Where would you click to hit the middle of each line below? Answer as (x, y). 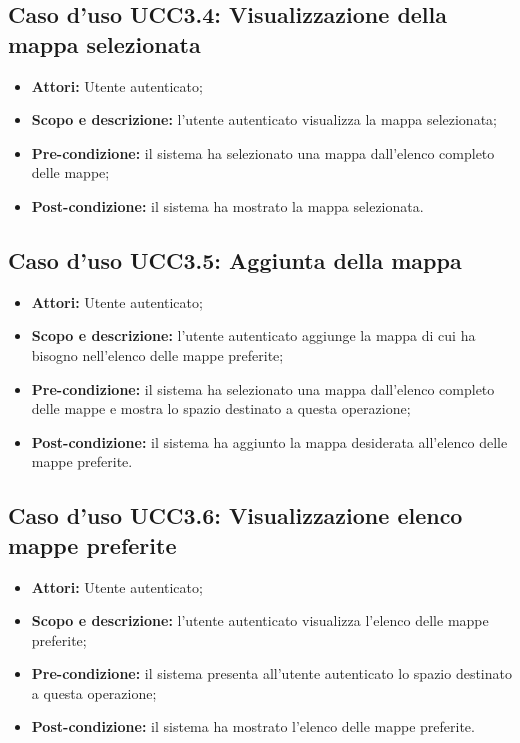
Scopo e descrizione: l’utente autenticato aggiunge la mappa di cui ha (253, 335)
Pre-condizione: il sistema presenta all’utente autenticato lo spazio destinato (271, 673)
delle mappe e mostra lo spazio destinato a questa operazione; (221, 408)
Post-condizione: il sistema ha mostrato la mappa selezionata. (227, 205)
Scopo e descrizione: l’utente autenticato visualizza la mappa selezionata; (264, 119)
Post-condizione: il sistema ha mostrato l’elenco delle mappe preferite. (253, 726)
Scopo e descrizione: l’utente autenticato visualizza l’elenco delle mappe (260, 620)
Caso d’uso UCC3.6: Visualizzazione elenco (235, 515)
